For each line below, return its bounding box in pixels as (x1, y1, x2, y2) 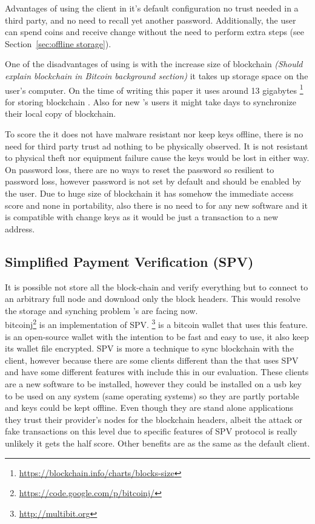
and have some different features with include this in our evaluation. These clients (5, 365, 309, 378)
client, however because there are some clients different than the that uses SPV (5, 353, 299, 366)
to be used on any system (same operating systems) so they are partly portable (5, 389, 299, 402)
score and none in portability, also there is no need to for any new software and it (5, 198, 308, 211)
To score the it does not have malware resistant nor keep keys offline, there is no (5, 128, 303, 140)
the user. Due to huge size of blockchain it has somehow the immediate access (5, 186, 294, 199)
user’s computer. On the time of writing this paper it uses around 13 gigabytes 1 (5, 82, 303, 96)
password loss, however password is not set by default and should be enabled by (5, 175, 302, 188)
